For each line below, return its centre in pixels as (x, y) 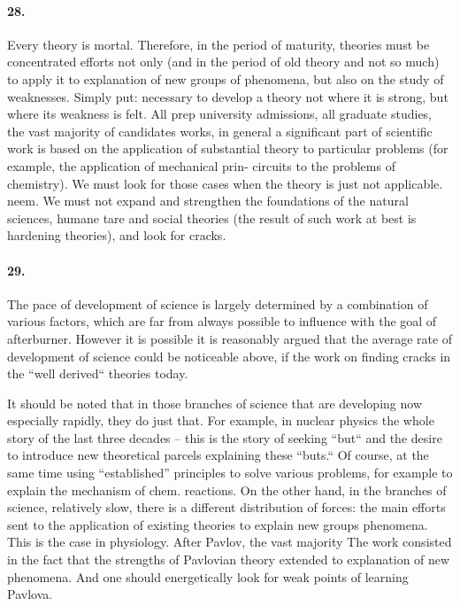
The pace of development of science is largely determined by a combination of (218, 303)
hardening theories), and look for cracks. (117, 235)
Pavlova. (30, 594)
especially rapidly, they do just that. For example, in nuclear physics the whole (221, 420)
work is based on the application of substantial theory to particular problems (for (228, 148)
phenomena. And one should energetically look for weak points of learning (208, 576)
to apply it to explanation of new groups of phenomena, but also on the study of (226, 78)
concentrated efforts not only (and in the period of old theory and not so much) (223, 62)
